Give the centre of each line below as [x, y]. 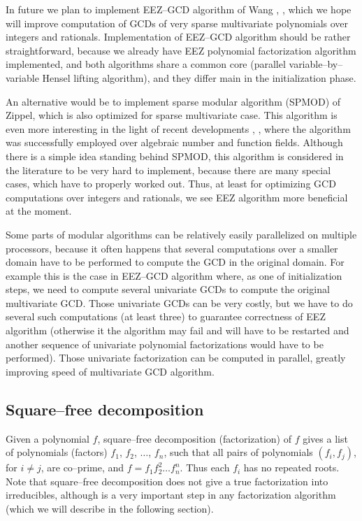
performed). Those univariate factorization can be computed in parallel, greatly [176, 358]
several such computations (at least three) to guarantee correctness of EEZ [166, 316]
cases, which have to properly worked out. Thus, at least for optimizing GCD [171, 184]
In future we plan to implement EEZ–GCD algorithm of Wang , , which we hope [179, 9]
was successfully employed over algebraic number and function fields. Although [174, 142]
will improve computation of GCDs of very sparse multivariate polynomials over [177, 23]
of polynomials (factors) [57, 452]
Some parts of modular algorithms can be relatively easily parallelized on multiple [181, 234]
